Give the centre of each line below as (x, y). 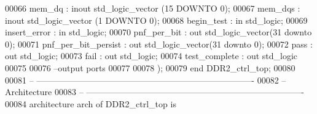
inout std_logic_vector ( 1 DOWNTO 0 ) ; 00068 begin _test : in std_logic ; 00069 (156, 20)
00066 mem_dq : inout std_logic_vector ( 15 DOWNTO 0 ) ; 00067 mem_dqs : (153, 8)
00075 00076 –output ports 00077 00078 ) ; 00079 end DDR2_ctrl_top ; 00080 (150, 67)
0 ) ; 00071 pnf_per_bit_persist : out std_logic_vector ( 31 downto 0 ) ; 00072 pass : (159, 44)
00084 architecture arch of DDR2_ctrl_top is (91, 103)
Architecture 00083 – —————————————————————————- (155, 92)
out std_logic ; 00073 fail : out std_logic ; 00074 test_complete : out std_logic (151, 56)
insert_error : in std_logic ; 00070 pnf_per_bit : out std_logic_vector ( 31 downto (158, 32)
